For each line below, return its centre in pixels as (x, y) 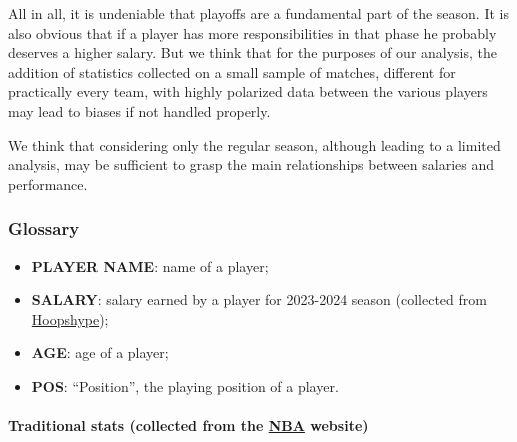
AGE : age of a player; (100, 352)
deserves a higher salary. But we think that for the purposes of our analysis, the (253, 52)
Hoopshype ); (70, 318)
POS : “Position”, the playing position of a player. (185, 385)
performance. (48, 183)
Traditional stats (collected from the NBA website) (188, 425)
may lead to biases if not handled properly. (139, 110)
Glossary (44, 228)
